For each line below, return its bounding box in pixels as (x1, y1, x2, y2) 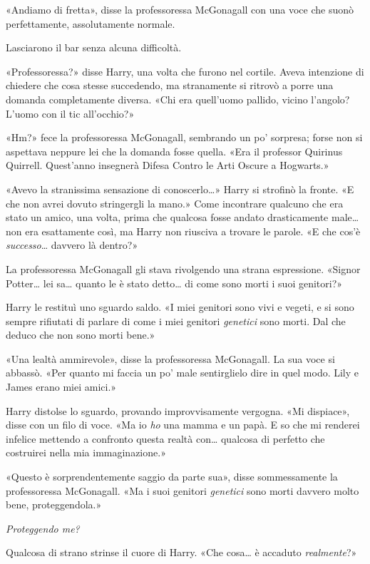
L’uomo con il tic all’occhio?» (6, 106, 135, 121)
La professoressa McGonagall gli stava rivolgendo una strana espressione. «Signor (6, 261, 361, 276)
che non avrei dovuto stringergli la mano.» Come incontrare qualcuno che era (6, 195, 344, 210)
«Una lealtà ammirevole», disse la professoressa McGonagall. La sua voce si (6, 351, 335, 366)
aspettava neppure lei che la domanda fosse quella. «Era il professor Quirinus (6, 143, 343, 158)
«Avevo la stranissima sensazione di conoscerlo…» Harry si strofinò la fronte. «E (6, 181, 354, 196)
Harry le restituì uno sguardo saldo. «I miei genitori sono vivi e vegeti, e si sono (6, 299, 354, 314)
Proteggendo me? (6, 521, 80, 535)
